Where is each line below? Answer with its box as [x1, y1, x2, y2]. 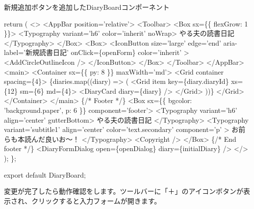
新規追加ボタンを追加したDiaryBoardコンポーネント [4, 2, 170, 12]
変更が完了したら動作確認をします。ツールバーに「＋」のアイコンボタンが [4, 186, 243, 196]
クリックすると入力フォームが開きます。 [31, 195, 161, 206]
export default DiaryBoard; [4, 169, 86, 180]
